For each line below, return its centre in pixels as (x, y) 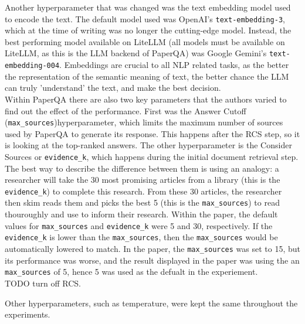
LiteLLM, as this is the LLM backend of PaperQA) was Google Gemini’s (136, 53)
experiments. (28, 314)
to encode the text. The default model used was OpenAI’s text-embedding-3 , (145, 18)
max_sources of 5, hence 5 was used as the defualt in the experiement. (131, 272)
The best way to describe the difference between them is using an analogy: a (142, 168)
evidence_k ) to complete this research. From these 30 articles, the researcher (143, 191)
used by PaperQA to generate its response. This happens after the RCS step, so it (152, 133)
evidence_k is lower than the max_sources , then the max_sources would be (141, 237)
